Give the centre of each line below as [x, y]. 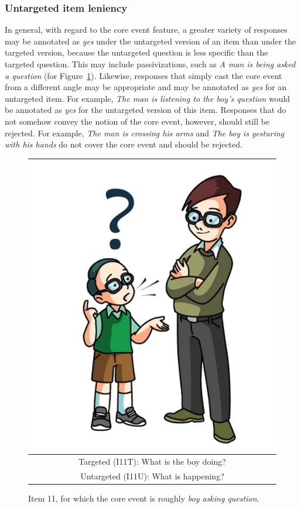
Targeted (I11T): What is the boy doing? [152, 461]
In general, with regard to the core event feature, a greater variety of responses [146, 30]
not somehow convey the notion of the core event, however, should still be [137, 121]
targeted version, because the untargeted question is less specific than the [136, 52]
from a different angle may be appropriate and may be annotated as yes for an [146, 87]
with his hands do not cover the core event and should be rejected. [124, 144]
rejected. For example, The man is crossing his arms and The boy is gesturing [145, 133]
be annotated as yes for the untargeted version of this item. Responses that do [146, 110]
